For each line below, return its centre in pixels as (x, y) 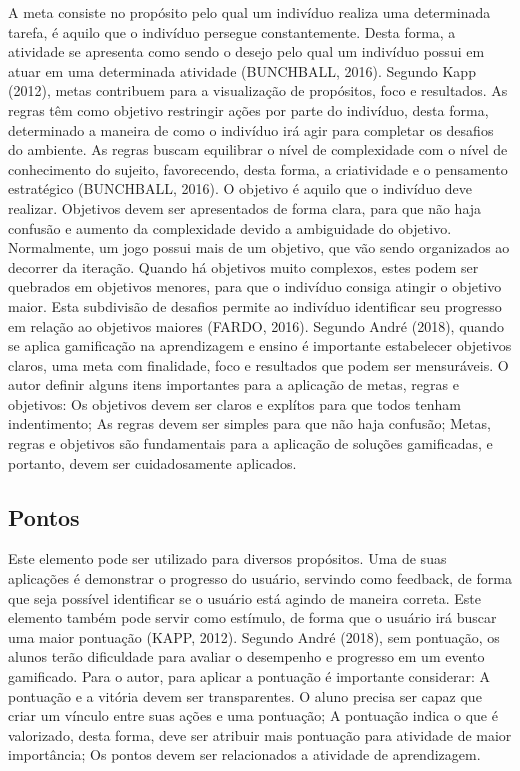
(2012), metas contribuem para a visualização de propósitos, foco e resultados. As (258, 90)
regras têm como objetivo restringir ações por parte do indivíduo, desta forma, (248, 109)
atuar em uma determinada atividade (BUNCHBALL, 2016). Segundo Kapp (242, 70)
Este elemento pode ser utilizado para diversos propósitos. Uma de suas (227, 558)
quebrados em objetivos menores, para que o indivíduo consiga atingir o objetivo (255, 286)
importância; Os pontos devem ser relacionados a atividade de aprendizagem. (244, 754)
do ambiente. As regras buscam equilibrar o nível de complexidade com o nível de (258, 149)
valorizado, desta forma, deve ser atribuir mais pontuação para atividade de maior (260, 734)
